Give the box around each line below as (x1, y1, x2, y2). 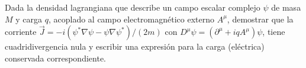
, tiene (262, 25, 285, 38)
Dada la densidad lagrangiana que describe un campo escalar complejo (5, 1, 260, 13)
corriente (5, 25, 37, 38)
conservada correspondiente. (5, 52, 106, 64)
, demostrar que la (227, 12, 294, 25)
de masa (271, 1, 301, 13)
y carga (15, 12, 43, 25)
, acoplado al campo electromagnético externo (48, 12, 214, 25)
